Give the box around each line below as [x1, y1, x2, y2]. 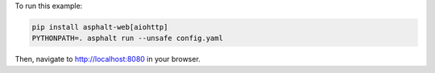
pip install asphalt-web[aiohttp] [31, 22, 168, 31]
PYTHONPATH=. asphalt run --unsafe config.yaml [31, 34, 223, 43]
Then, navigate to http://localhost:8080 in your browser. [14, 55, 201, 64]
